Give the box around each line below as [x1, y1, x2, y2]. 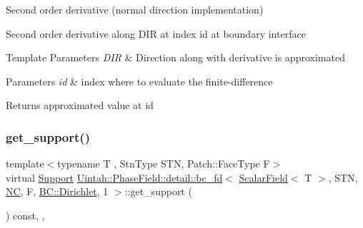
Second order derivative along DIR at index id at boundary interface [6, 26, 306, 41]
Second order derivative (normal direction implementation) [6, 2, 264, 16]
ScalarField [239, 170, 288, 185]
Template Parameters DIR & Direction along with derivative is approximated [6, 50, 345, 65]
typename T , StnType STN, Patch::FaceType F [57, 156, 270, 171]
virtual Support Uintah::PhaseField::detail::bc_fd [6, 170, 223, 185]
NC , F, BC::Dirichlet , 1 [6, 184, 109, 199]
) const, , [6, 207, 45, 222]
